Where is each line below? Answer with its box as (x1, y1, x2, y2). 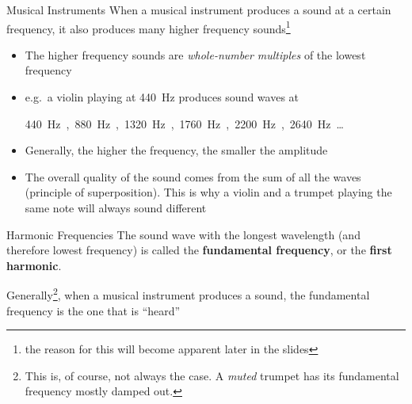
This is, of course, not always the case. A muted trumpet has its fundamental (25, 367, 399, 383)
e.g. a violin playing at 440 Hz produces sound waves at (25, 89, 299, 105)
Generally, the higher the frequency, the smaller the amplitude (25, 142, 328, 158)
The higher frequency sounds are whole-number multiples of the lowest (25, 46, 366, 63)
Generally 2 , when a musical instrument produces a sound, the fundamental (6, 284, 370, 303)
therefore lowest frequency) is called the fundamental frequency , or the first (6, 242, 392, 258)
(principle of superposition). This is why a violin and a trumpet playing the (25, 184, 392, 200)
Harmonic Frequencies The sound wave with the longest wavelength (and (6, 226, 360, 242)
